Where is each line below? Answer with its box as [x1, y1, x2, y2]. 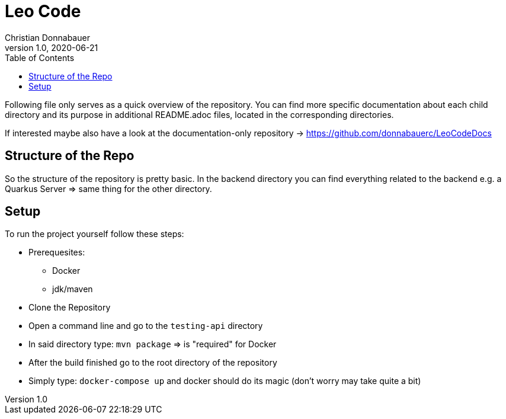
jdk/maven [52, 284, 93, 295]
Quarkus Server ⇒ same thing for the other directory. [5, 183, 212, 194]
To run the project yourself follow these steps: [5, 229, 184, 239]
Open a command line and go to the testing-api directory [28, 321, 263, 331]
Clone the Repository [28, 302, 111, 313]
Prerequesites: [28, 247, 85, 258]
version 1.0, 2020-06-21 [5, 42, 98, 53]
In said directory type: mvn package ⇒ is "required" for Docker [28, 339, 277, 350]
